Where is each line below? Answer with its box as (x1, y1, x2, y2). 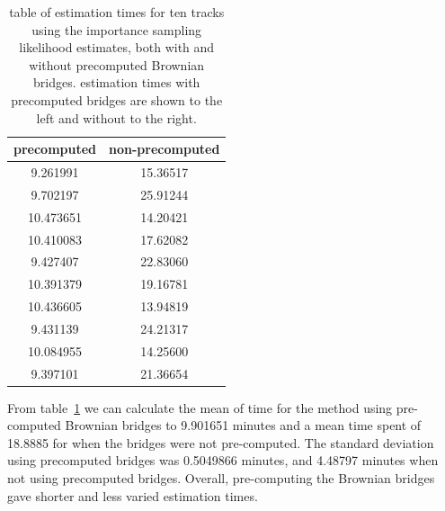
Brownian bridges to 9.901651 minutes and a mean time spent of (65, 416, 422, 435)
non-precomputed (109, 139, 220, 158)
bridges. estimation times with (33, 73, 200, 92)
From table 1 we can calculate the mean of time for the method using (7, 398, 393, 417)
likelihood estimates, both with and (19, 38, 215, 57)
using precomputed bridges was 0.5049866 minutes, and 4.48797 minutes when (7, 451, 439, 470)
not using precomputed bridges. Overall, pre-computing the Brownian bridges (7, 469, 435, 488)
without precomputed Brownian (29, 55, 205, 74)
